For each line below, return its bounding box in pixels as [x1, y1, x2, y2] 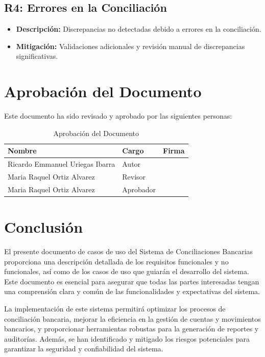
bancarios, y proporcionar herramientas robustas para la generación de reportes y [4, 323, 259, 334]
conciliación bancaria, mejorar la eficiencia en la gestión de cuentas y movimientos [4, 313, 261, 324]
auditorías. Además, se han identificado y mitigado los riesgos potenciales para [4, 333, 250, 344]
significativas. [16, 51, 58, 61]
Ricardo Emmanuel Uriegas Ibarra [8, 159, 115, 169]
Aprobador [122, 184, 156, 194]
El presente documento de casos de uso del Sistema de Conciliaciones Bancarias [4, 246, 253, 257]
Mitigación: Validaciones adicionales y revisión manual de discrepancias [16, 40, 245, 51]
